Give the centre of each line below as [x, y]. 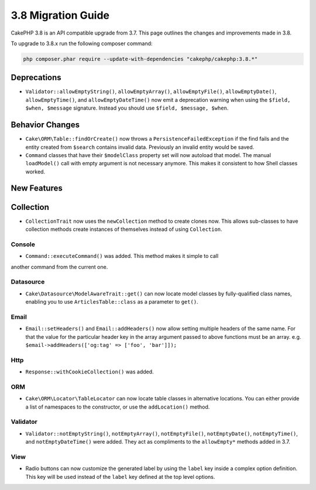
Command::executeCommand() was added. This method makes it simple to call [122, 256]
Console [23, 244]
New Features [37, 188]
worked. [35, 171]
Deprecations [36, 78]
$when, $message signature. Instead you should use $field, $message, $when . [127, 108]
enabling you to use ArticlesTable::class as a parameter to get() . [112, 302]
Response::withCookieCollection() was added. [90, 372]
